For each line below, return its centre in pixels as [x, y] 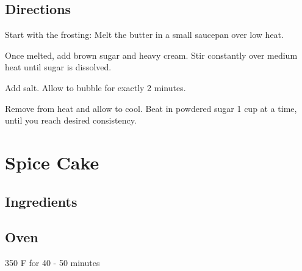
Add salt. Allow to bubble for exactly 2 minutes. [95, 87]
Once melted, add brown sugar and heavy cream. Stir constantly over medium [151, 55]
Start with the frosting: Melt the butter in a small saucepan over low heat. [144, 35]
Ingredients [41, 201]
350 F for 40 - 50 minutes [52, 263]
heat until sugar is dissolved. [58, 67]
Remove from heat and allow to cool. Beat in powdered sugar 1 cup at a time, [151, 108]
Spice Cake [52, 162]
